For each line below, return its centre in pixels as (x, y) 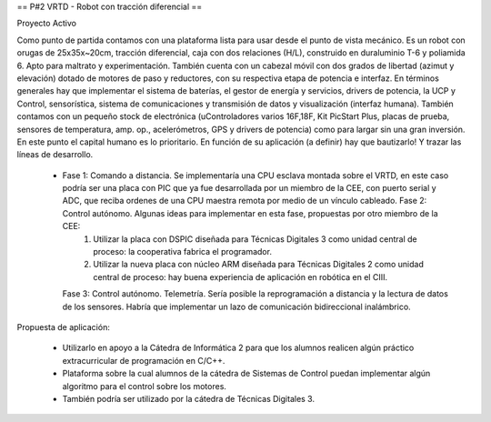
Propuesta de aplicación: (64, 327)
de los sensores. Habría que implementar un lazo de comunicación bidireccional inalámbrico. (236, 306)
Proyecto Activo (47, 24)
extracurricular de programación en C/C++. (144, 360)
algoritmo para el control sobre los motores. (145, 386)
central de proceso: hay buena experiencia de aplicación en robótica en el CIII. (240, 276)
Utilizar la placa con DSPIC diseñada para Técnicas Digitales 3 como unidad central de (255, 239)
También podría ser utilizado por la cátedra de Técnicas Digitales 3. (189, 398)
